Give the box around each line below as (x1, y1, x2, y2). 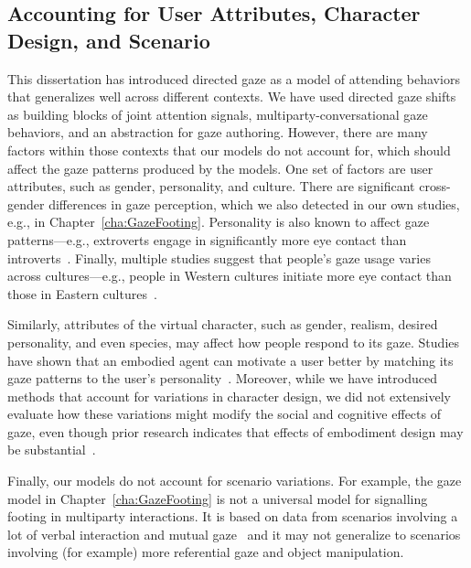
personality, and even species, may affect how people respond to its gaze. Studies (7, 332, 460, 351)
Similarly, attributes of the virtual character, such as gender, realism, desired (7, 315, 438, 334)
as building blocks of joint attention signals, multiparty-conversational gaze (7, 104, 428, 123)
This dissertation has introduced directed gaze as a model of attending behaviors (7, 69, 460, 88)
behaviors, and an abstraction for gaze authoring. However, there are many (7, 123, 428, 142)
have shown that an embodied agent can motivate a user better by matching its (7, 350, 454, 370)
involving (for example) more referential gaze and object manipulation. (7, 542, 404, 562)
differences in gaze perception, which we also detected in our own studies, (48, 194, 460, 213)
